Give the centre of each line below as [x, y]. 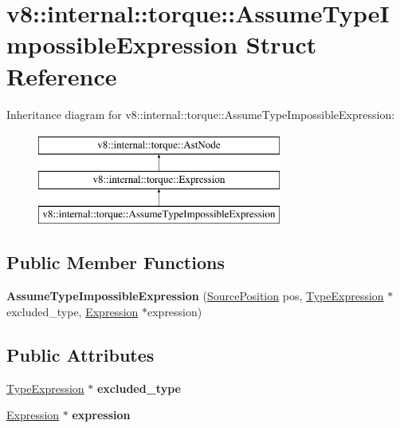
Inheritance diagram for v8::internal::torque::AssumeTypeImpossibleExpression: [201, 114]
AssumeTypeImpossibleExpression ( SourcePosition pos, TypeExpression [195, 296]
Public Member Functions [116, 262]
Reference [62, 75]
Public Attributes [80, 354]
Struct [281, 44]
